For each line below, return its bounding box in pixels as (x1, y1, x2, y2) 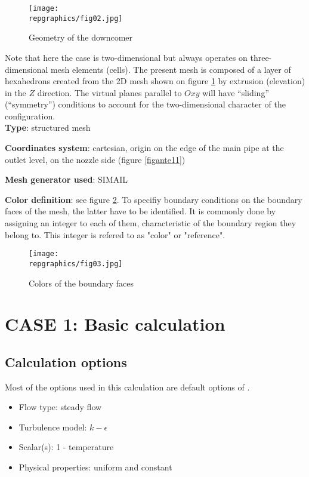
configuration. (5, 109, 55, 122)
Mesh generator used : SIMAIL (5, 173, 128, 186)
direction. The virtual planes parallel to (37, 86, 182, 99)
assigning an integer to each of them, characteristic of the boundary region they (5, 217, 296, 229)
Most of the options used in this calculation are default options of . (5, 380, 250, 393)
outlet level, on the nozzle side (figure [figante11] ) (5, 153, 186, 165)
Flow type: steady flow (18, 401, 102, 413)
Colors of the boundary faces (29, 276, 134, 289)
